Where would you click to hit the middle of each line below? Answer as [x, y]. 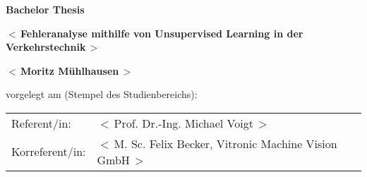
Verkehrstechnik [46, 47]
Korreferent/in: [49, 152]
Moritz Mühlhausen [70, 70]
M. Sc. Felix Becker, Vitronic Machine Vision [225, 143]
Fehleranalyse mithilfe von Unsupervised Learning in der [162, 33]
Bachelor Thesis [45, 9]
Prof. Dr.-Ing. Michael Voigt [183, 123]
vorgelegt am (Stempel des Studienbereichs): [102, 94]
